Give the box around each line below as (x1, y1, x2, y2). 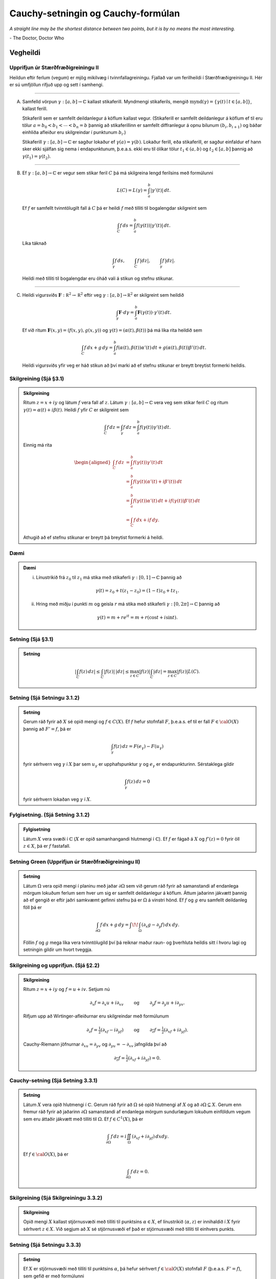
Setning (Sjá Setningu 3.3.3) (9, 1241, 81, 1248)
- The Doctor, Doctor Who (9, 35, 64, 41)
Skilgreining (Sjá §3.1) (9, 375, 64, 382)
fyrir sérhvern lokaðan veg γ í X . (23, 796, 91, 802)
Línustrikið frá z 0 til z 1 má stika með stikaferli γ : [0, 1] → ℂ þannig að (36, 574, 182, 582)
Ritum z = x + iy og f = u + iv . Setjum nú (23, 986, 110, 993)
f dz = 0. (130, 1168, 149, 1174)
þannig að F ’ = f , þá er (23, 725, 72, 732)
